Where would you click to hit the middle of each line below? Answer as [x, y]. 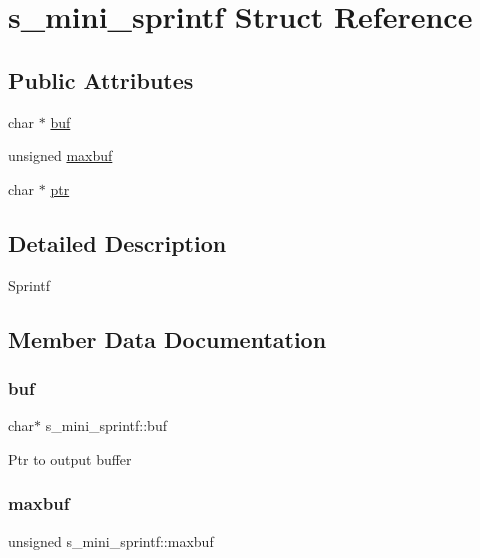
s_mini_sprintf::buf [106, 425]
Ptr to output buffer [70, 458]
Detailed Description [117, 242]
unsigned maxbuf [60, 155]
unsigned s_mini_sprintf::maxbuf [111, 540]
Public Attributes [101, 79]
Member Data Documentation [167, 338]
